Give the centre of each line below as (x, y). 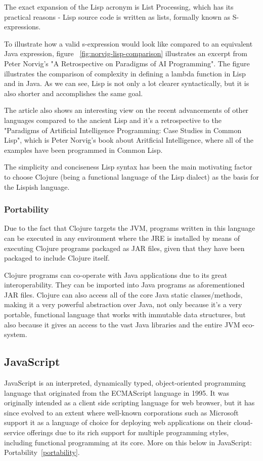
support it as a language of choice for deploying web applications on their (118, 422)
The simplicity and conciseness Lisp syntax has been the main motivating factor (128, 167)
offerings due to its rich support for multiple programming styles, (128, 432)
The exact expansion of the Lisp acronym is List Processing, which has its (119, 7)
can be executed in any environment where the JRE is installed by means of (122, 238)
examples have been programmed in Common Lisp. (83, 150)
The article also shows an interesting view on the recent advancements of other (126, 110)
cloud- (243, 422)
